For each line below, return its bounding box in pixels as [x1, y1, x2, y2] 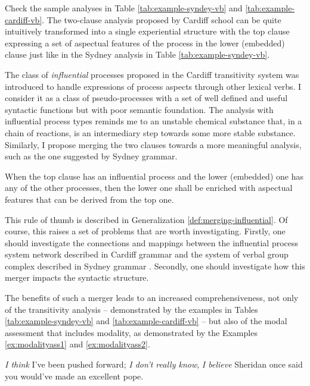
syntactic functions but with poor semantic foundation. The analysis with [5, 103, 274, 115]
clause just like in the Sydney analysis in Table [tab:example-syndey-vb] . [5, 48, 270, 61]
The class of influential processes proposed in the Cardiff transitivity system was [5, 68, 299, 80]
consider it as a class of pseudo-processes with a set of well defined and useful [5, 92, 288, 104]
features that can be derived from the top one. [5, 193, 174, 205]
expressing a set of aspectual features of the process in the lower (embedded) [5, 36, 285, 49]
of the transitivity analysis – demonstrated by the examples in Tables [5, 303, 258, 315]
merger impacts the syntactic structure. [5, 271, 149, 284]
